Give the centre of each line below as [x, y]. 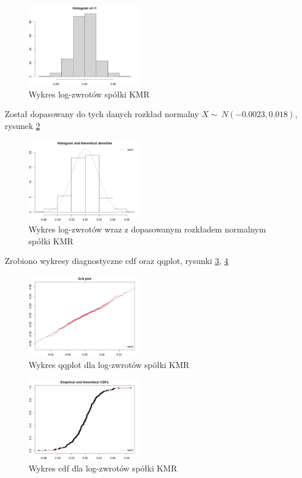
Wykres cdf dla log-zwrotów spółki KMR [103, 468]
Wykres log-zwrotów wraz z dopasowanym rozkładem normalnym [147, 229]
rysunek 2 [23, 125]
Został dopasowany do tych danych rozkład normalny [102, 114]
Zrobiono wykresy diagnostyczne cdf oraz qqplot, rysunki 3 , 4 [117, 261]
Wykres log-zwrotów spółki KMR [89, 94]
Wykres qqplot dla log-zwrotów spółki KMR [109, 364]
